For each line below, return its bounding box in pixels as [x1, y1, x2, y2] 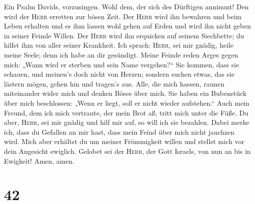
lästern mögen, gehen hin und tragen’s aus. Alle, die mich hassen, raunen [4, 78, 224, 88]
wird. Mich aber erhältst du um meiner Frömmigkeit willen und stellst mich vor [4, 136, 245, 146]
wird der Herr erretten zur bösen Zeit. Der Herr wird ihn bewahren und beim [4, 11, 242, 21]
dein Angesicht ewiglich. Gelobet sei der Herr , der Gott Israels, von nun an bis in [4, 146, 251, 156]
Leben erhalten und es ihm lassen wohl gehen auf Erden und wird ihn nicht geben [4, 21, 251, 31]
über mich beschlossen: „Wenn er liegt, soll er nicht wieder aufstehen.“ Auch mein [4, 97, 250, 108]
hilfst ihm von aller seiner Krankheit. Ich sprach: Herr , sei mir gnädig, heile [4, 40, 234, 50]
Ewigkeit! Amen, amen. [4, 155, 74, 166]
